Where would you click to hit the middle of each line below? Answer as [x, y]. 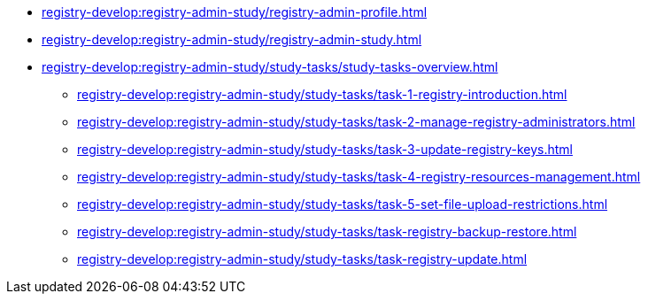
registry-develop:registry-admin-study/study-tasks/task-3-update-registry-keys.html [325, 149]
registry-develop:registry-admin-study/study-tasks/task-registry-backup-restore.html [327, 232]
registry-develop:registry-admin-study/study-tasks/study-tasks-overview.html [270, 67]
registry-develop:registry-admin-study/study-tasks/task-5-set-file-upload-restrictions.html [343, 204]
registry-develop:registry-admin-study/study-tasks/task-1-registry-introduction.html [322, 94]
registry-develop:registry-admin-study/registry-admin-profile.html [235, 12]
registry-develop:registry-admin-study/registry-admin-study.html [232, 39]
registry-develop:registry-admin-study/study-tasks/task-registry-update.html [302, 259]
